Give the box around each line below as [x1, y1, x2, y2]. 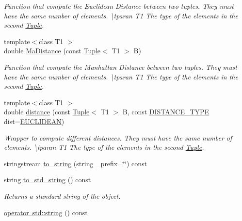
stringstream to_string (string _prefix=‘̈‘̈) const [4, 158, 147, 168]
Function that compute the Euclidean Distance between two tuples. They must [4, 1, 234, 11]
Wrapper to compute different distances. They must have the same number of [4, 132, 232, 142]
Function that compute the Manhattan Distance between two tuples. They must [4, 62, 237, 72]
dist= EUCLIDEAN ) [4, 116, 65, 126]
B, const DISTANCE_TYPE [122, 107, 210, 117]
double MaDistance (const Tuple [4, 46, 101, 56]
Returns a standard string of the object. [4, 190, 121, 201]
